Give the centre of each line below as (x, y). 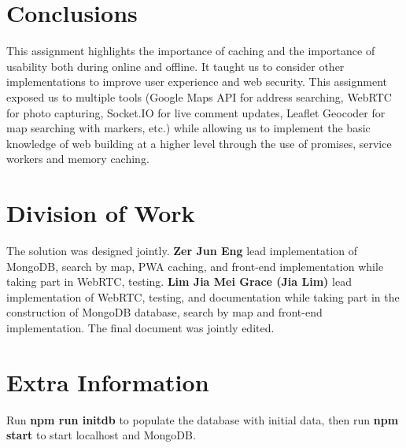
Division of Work (101, 213)
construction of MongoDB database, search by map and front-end (164, 312)
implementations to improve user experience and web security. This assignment (197, 81)
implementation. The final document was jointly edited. (140, 327)
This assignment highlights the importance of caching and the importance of (191, 51)
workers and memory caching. (78, 159)
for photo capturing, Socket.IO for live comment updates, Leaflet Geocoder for (196, 112)
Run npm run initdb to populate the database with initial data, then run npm (203, 419)
